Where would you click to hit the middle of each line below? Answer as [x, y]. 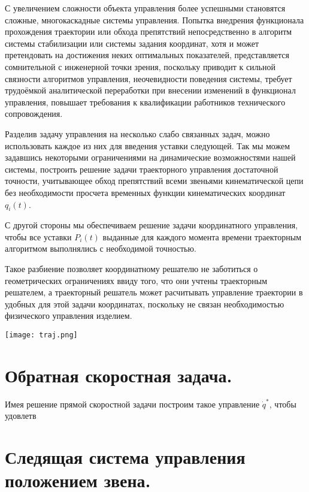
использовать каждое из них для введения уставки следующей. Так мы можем [148, 145]
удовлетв [21, 416]
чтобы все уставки [38, 236]
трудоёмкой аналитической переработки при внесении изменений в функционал [150, 90]
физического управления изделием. [69, 316]
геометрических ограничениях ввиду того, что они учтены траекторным [136, 280]
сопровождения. [34, 114]
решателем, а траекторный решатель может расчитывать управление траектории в [154, 292]
